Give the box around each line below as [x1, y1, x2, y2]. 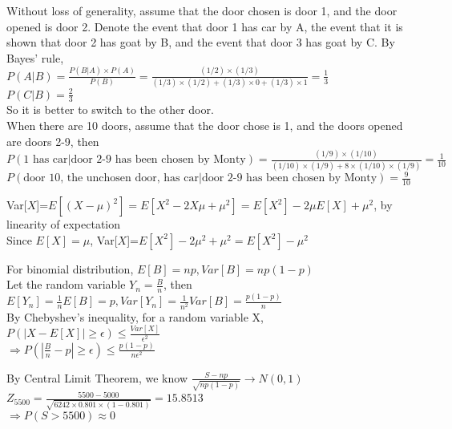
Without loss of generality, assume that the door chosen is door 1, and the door [6, 2, 398, 18]
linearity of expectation [6, 216, 121, 233]
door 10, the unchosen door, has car [23, 172, 199, 184]
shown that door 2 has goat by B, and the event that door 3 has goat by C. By [6, 34, 395, 51]
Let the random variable [6, 276, 126, 293]
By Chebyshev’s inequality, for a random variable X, [6, 308, 264, 325]
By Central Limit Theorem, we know [6, 369, 188, 386]
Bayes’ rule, [6, 49, 64, 66]
